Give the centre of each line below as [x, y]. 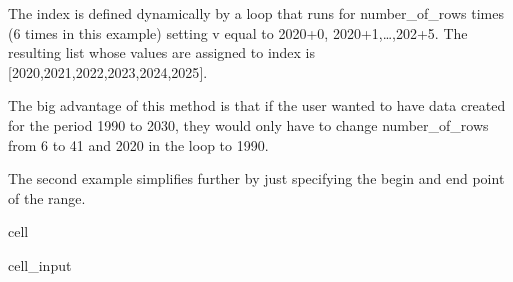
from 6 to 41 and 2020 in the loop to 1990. [138, 144]
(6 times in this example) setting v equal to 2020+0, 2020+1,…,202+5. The [238, 32]
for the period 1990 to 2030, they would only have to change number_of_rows [248, 124]
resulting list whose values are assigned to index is [162, 52]
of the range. [47, 197]
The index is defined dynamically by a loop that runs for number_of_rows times [256, 13]
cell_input [40, 264]
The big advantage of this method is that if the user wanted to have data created [257, 105]
